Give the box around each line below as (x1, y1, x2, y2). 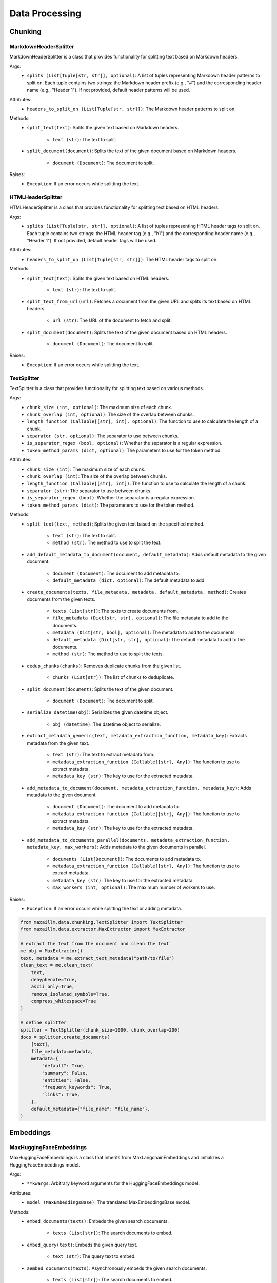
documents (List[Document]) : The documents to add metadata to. (52, 856, 201, 862)
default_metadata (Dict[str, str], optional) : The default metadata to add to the (52, 636, 245, 643)
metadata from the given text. (27, 740, 90, 746)
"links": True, (42, 1092, 81, 1098)
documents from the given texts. (27, 596, 96, 602)
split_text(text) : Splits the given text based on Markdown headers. (27, 125, 179, 131)
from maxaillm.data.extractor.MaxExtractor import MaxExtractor (20, 926, 186, 932)
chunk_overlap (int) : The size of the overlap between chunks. (27, 473, 167, 479)
